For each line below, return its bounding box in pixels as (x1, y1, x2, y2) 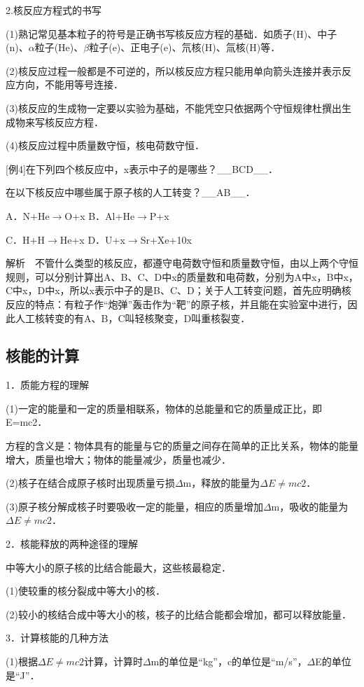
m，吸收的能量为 (271, 499, 349, 513)
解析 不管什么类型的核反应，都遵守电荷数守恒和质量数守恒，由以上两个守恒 (6, 256, 358, 270)
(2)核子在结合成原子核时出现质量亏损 (6, 476, 175, 490)
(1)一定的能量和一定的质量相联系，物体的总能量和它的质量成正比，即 (6, 401, 322, 415)
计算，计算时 (83, 654, 143, 669)
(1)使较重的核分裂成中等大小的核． (6, 583, 165, 598)
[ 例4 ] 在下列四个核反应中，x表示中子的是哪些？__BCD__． (6, 161, 278, 176)
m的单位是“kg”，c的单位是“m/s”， (150, 654, 307, 669)
